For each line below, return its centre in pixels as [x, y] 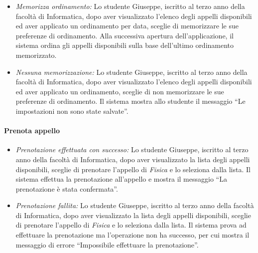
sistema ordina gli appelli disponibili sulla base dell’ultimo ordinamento [125, 45]
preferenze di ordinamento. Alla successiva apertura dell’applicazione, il [125, 35]
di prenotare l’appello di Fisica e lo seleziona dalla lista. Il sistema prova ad [131, 225]
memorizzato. [36, 55]
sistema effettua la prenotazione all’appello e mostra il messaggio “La [121, 179]
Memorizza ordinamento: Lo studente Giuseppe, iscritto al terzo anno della [130, 6]
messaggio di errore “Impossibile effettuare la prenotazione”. [107, 244]
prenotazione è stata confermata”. [67, 188]
